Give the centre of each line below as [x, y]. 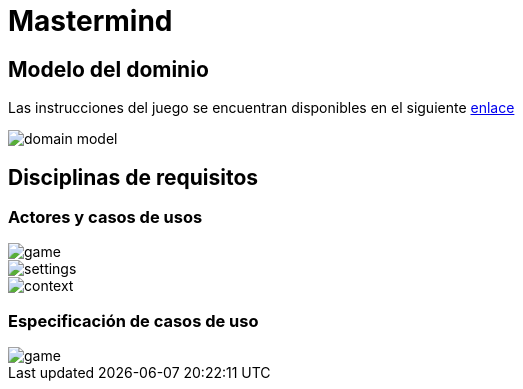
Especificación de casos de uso [133, 320]
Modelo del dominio [108, 69]
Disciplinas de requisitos [133, 177]
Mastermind [90, 21]
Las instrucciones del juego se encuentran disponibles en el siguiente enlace [261, 108]
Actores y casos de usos [105, 217]
